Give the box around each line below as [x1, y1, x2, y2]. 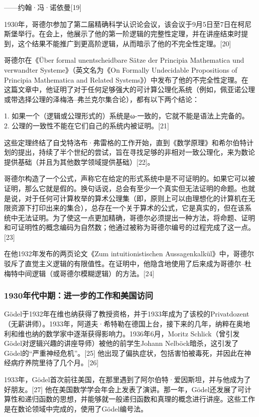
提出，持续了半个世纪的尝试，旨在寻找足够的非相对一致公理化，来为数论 [17, 147, 255, 157]
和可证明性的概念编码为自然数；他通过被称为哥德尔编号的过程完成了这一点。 [4, 222, 255, 232]
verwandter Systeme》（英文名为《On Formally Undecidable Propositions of [4, 64, 238, 75]
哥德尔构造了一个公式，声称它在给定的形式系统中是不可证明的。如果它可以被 [4, 173, 255, 184]
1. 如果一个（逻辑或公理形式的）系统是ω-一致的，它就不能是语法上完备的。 [4, 110, 249, 121]
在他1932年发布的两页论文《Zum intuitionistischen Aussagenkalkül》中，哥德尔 [4, 248, 254, 259]
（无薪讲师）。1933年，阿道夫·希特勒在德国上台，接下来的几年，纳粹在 [4, 318, 236, 329]
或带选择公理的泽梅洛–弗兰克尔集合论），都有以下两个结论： [4, 94, 199, 104]
